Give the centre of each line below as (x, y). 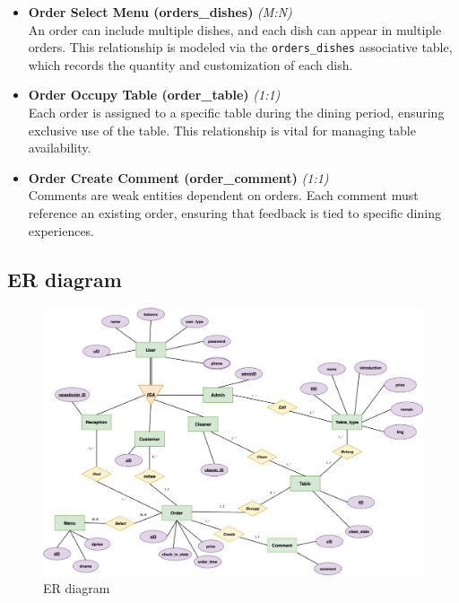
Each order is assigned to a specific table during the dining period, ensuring (236, 113)
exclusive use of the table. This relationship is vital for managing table (222, 130)
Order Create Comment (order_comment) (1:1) (178, 177)
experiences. (61, 230)
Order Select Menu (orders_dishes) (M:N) (160, 12)
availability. (60, 148)
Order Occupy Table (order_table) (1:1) (154, 95)
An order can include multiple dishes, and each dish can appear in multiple (235, 29)
